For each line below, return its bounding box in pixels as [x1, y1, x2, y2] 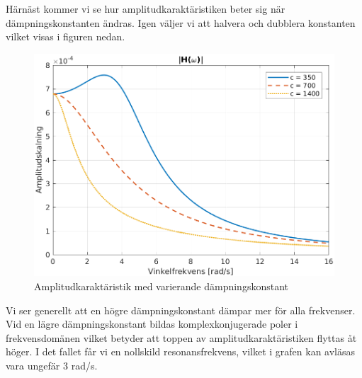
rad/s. [71, 357, 98, 372]
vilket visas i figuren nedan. [6, 29, 125, 44]
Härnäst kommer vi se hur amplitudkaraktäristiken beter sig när [6, 1, 285, 16]
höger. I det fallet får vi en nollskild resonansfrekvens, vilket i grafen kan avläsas [6, 344, 356, 359]
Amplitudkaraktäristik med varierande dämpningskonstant [34, 278, 289, 293]
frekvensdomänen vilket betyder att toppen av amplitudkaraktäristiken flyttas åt [6, 330, 357, 345]
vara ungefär [6, 357, 60, 372]
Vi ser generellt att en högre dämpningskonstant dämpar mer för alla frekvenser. [6, 302, 356, 317]
